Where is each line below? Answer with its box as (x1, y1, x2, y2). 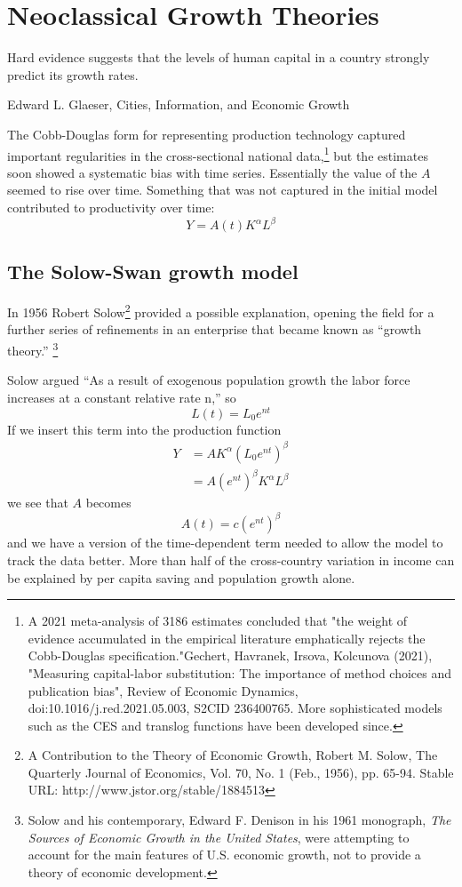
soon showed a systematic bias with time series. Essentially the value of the (7, 163, 418, 181)
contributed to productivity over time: (7, 197, 215, 216)
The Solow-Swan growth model (7, 258, 299, 285)
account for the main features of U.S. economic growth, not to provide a (28, 845, 421, 864)
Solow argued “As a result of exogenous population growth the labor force (7, 371, 410, 389)
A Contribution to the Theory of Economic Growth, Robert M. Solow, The (28, 746, 438, 764)
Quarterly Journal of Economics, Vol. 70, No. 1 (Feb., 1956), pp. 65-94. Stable (28, 763, 454, 781)
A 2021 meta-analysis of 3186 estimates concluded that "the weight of (28, 611, 408, 630)
